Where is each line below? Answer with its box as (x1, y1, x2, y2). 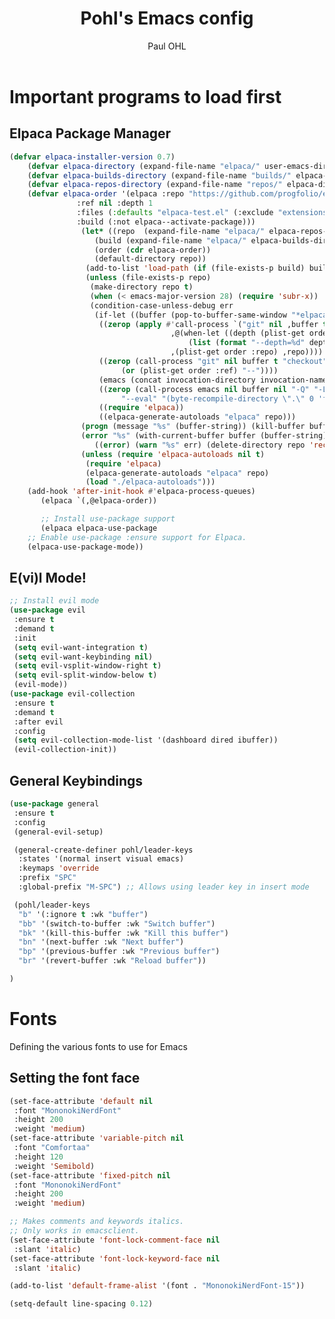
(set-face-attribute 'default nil (9, 1096, 154, 1106)
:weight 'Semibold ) (13, 1161, 96, 1171)
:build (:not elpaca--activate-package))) (76, 217, 256, 227)
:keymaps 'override (18, 863, 100, 874)
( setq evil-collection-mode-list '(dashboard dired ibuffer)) (13, 735, 279, 746)
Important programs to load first (9, 85, 282, 108)
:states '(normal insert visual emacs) (18, 854, 185, 864)
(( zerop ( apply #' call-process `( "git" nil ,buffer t (98, 319, 328, 329)
